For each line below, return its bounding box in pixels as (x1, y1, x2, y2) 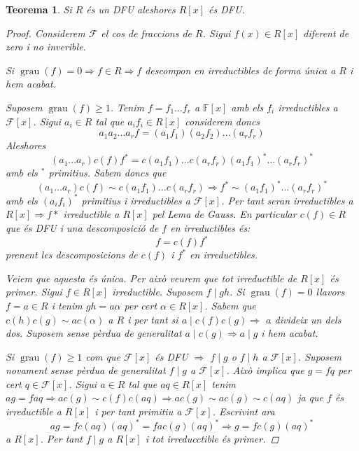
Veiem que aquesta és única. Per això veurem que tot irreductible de (6, 270, 297, 285)
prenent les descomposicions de (6, 247, 138, 262)
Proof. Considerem (6, 25, 85, 40)
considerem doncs (185, 113, 260, 128)
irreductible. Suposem (112, 284, 203, 299)
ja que (297, 390, 324, 405)
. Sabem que (204, 298, 256, 312)
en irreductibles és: (170, 221, 251, 235)
